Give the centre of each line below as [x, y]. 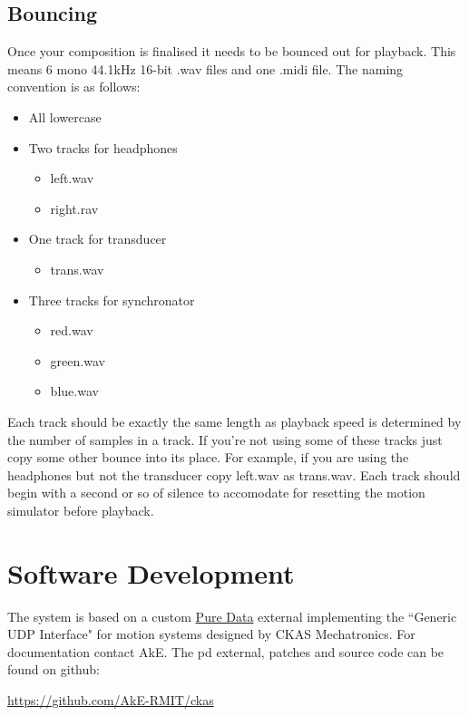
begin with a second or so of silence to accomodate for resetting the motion [216, 493]
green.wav [78, 360]
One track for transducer [98, 239]
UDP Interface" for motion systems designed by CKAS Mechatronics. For [211, 634]
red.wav [72, 330]
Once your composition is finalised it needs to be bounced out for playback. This [232, 51]
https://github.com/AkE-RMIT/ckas [111, 699]
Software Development [151, 572]
